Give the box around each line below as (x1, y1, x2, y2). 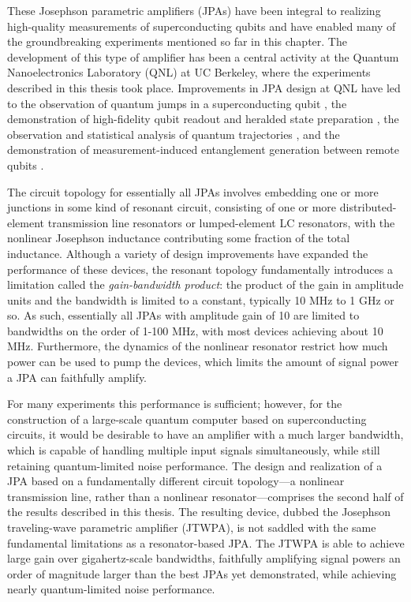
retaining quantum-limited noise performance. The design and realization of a (7, 457, 383, 473)
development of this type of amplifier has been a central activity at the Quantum (7, 48, 399, 65)
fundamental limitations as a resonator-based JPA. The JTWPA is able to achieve (7, 534, 405, 551)
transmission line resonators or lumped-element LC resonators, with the (47, 214, 395, 230)
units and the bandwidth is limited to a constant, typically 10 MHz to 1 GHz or (7, 291, 394, 308)
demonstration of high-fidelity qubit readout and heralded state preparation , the (7, 110, 399, 127)
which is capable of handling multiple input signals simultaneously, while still (7, 442, 380, 458)
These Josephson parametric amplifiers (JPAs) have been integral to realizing (7, 2, 381, 18)
